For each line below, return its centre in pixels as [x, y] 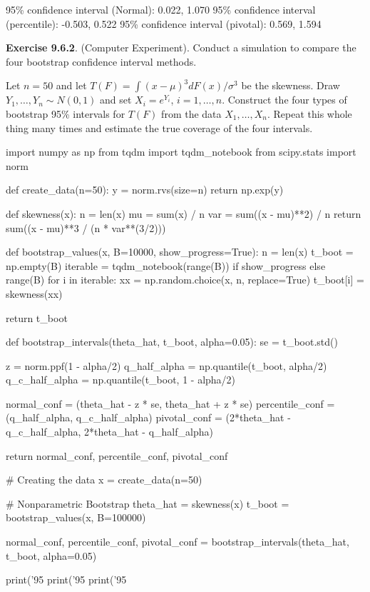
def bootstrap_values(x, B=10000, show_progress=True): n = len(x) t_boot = [180, 252]
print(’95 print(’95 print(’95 [66, 580]
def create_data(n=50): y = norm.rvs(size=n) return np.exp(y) [145, 190]
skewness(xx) [34, 293]
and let [71, 85]
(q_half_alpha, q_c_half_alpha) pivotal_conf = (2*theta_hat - [148, 417]
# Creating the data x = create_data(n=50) [104, 480]
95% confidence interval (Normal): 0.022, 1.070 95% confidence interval [161, 9]
